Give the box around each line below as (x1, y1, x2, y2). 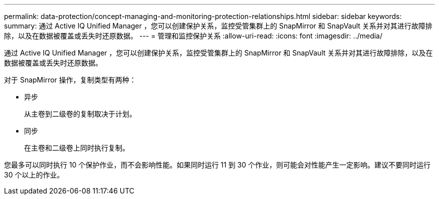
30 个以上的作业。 (4, 170, 64, 179)
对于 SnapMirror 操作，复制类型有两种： (4, 75, 136, 84)
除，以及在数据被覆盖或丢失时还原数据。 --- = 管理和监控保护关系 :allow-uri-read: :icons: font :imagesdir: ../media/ (4, 31, 383, 40)
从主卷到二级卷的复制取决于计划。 (24, 109, 136, 118)
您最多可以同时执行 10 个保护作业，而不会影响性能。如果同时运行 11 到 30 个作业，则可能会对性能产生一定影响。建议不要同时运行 (4, 160, 431, 169)
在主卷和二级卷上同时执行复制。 (24, 143, 129, 152)
